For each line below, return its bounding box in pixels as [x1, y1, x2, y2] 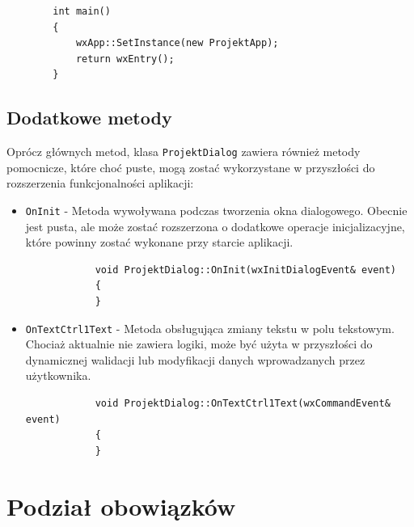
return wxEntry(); [75, 53, 175, 65]
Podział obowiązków [6, 489, 236, 522]
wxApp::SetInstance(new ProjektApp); [75, 37, 279, 49]
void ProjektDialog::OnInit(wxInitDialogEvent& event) [95, 263, 396, 276]
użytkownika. [25, 367, 91, 384]
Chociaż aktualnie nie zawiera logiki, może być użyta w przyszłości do [25, 335, 373, 352]
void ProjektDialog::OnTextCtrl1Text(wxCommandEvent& [95, 398, 391, 410]
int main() [53, 6, 111, 17]
